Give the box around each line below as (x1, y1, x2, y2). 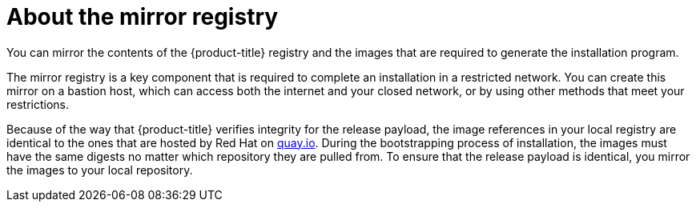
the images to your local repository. (6, 162, 193, 177)
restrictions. (6, 97, 70, 111)
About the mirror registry (6, 3, 279, 30)
